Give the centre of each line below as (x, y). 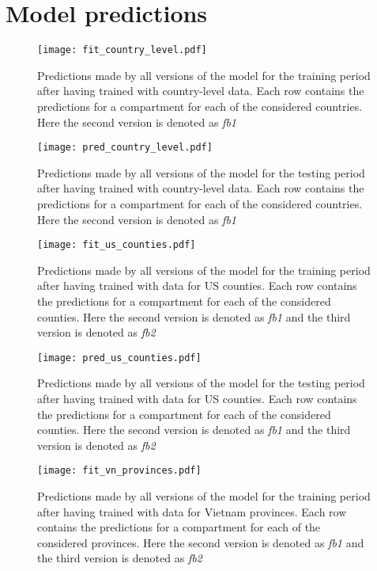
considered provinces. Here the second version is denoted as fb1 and (201, 542)
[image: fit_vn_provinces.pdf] (119, 471)
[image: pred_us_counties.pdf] (119, 358)
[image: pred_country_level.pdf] (125, 148)
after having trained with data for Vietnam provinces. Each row (192, 511)
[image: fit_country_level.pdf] (122, 50)
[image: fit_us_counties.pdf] (117, 245)
